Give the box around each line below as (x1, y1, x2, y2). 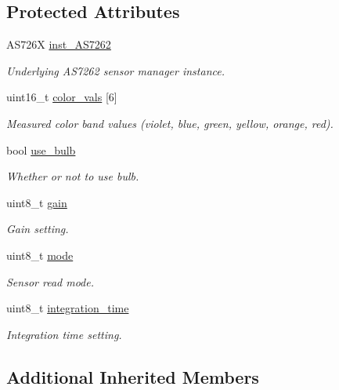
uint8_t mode (6, 246, 74, 263)
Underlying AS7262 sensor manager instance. (6, 62, 225, 78)
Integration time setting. (6, 326, 122, 342)
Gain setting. (6, 221, 69, 237)
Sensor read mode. (6, 273, 94, 290)
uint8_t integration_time (6, 300, 129, 316)
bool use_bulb (6, 141, 76, 158)
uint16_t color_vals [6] (6, 89, 117, 105)
